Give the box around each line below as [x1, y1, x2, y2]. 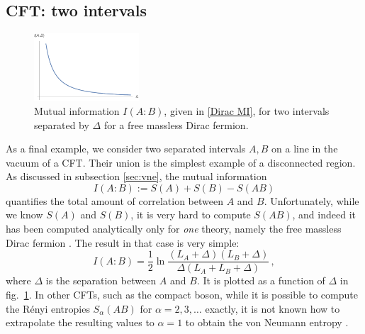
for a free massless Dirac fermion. [103, 117, 249, 132]
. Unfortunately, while [264, 193, 359, 208]
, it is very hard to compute [130, 207, 251, 222]
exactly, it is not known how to [205, 301, 340, 316]
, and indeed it [292, 207, 356, 222]
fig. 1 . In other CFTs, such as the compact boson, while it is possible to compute [6, 286, 358, 301]
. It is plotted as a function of [196, 273, 325, 288]
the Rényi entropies [6, 301, 90, 316]
